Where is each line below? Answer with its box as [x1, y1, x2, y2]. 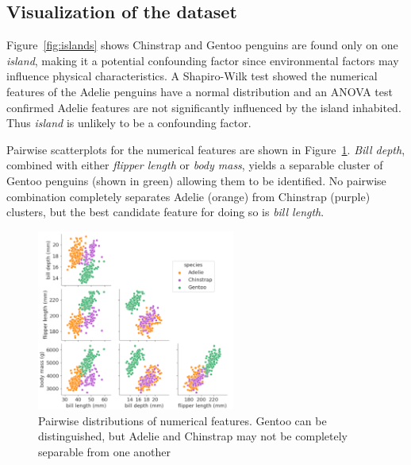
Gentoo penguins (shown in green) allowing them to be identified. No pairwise [6, 172, 386, 188]
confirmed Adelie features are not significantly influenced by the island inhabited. [6, 99, 401, 115]
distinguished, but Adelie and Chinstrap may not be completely [38, 428, 348, 444]
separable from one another [38, 444, 171, 460]
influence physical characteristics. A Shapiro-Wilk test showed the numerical [6, 68, 378, 84]
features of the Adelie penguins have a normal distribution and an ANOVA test [6, 83, 393, 99]
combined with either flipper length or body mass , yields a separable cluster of [6, 157, 383, 173]
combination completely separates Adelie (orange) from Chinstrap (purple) [6, 188, 371, 204]
